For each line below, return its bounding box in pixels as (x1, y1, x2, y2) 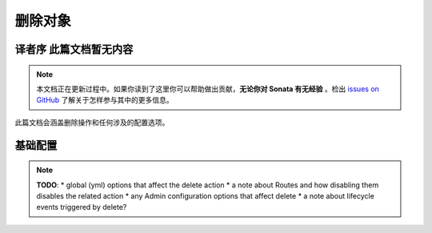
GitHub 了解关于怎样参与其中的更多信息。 (36, 95, 174, 105)
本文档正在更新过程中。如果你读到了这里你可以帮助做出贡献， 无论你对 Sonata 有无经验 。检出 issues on (36, 84, 380, 94)
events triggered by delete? (36, 203, 127, 212)
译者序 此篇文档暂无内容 (14, 42, 134, 56)
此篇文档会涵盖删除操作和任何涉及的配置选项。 (14, 117, 170, 127)
